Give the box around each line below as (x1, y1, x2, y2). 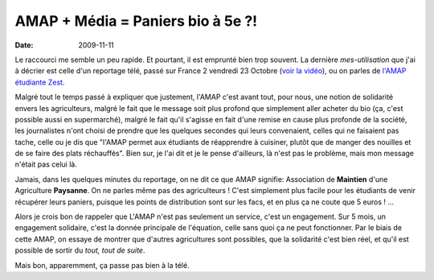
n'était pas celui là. (14, 159, 78, 169)
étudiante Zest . (14, 77, 65, 87)
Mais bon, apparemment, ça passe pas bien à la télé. (14, 260, 190, 270)
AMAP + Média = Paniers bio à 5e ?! (14, 12, 258, 30)
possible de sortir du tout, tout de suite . (14, 245, 145, 255)
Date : (14, 40, 34, 50)
